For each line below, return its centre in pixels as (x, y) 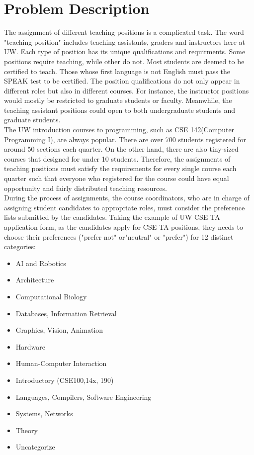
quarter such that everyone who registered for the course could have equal (117, 178)
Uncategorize (35, 447)
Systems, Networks (44, 413)
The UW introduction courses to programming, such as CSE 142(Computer (119, 130)
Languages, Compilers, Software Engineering (84, 397)
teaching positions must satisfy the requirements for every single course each (120, 168)
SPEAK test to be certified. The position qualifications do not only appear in (122, 81)
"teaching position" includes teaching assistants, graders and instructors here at (125, 42)
